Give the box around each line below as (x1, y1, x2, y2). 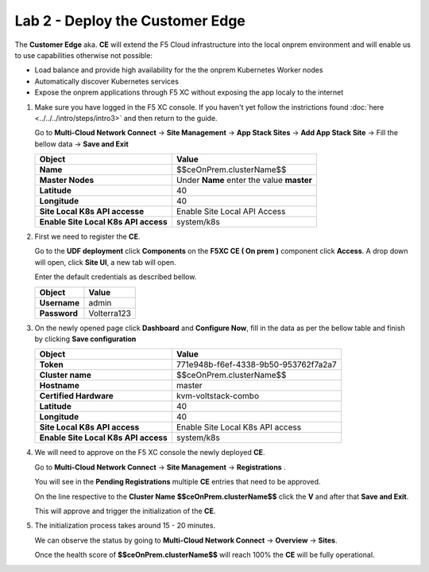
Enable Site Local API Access (176, 206, 286, 217)
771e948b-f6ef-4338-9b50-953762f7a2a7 (176, 359, 337, 370)
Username (39, 297, 79, 308)
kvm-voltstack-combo (176, 391, 260, 402)
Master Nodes (39, 175, 95, 186)
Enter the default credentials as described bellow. (34, 272, 197, 282)
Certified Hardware (39, 391, 114, 402)
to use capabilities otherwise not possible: (14, 50, 153, 60)
